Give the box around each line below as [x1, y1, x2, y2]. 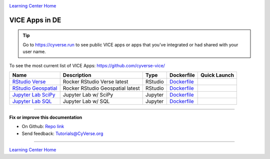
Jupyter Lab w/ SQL [62, 98, 110, 105]
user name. [22, 49, 46, 55]
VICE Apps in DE [9, 15, 61, 24]
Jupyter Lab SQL [12, 98, 52, 105]
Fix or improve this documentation [9, 114, 82, 120]
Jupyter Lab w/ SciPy [62, 91, 113, 98]
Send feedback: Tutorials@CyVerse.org [21, 130, 103, 137]
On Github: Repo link [21, 124, 64, 130]
